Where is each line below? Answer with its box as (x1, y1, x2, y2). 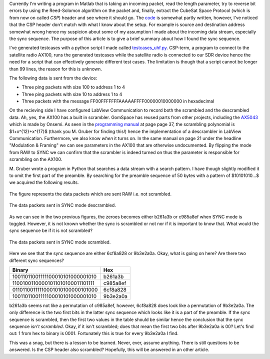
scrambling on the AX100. (9, 156, 62, 162)
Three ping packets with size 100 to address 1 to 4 (21, 84, 125, 90)
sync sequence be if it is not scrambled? (9, 227, 93, 233)
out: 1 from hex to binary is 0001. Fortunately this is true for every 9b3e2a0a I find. (9, 330, 178, 336)
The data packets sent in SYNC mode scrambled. (9, 239, 111, 245)
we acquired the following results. (9, 179, 79, 185)
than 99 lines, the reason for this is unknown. (9, 65, 102, 72)
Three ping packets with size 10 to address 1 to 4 (21, 91, 122, 97)
